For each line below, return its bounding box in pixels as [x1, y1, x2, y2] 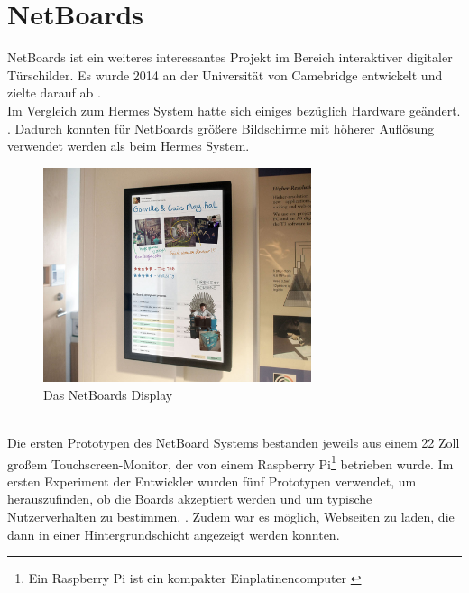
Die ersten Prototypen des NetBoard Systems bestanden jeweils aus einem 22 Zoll [7, 432, 460, 451]
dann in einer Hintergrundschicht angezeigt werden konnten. [7, 524, 340, 543]
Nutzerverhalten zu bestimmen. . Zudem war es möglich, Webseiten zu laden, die [7, 506, 455, 525]
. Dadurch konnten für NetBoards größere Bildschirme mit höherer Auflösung [7, 118, 435, 137]
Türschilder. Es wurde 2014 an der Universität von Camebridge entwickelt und [7, 65, 443, 84]
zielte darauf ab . [7, 83, 101, 102]
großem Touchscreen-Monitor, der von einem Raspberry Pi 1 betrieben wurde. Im [7, 451, 454, 473]
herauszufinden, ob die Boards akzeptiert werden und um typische [7, 489, 372, 508]
